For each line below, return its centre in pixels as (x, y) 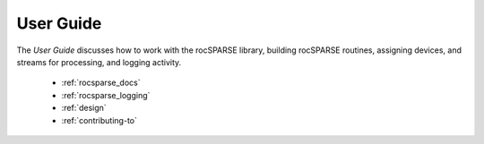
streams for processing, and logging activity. (99, 62)
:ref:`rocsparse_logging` (106, 95)
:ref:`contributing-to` (99, 120)
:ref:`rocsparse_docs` (101, 83)
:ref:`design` (84, 108)
